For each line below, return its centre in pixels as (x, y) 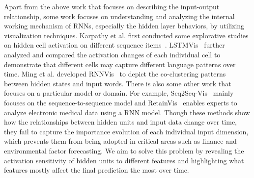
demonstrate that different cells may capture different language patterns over (120, 64)
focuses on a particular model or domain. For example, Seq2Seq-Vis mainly (119, 93)
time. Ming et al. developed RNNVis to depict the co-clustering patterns (115, 74)
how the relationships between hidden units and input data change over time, (120, 122)
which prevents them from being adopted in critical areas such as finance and (120, 141)
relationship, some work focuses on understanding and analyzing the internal (119, 16)
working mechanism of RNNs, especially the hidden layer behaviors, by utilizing (124, 26)
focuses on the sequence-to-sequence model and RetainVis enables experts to (121, 102)
